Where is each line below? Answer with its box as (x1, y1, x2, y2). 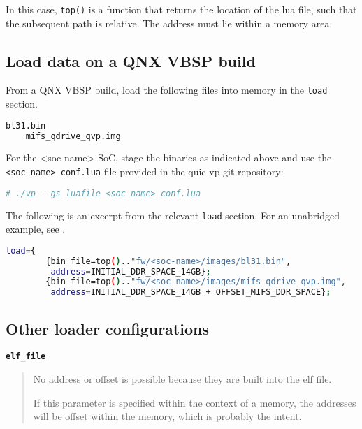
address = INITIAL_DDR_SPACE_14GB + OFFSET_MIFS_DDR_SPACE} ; (50, 287, 331, 298)
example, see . (6, 221, 66, 236)
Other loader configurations (6, 317, 209, 339)
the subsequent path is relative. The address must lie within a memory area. (6, 15, 333, 30)
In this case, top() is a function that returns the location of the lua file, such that (6, 2, 357, 16)
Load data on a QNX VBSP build (6, 50, 256, 71)
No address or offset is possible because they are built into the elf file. (33, 372, 332, 386)
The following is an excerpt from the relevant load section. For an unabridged (6, 208, 340, 222)
